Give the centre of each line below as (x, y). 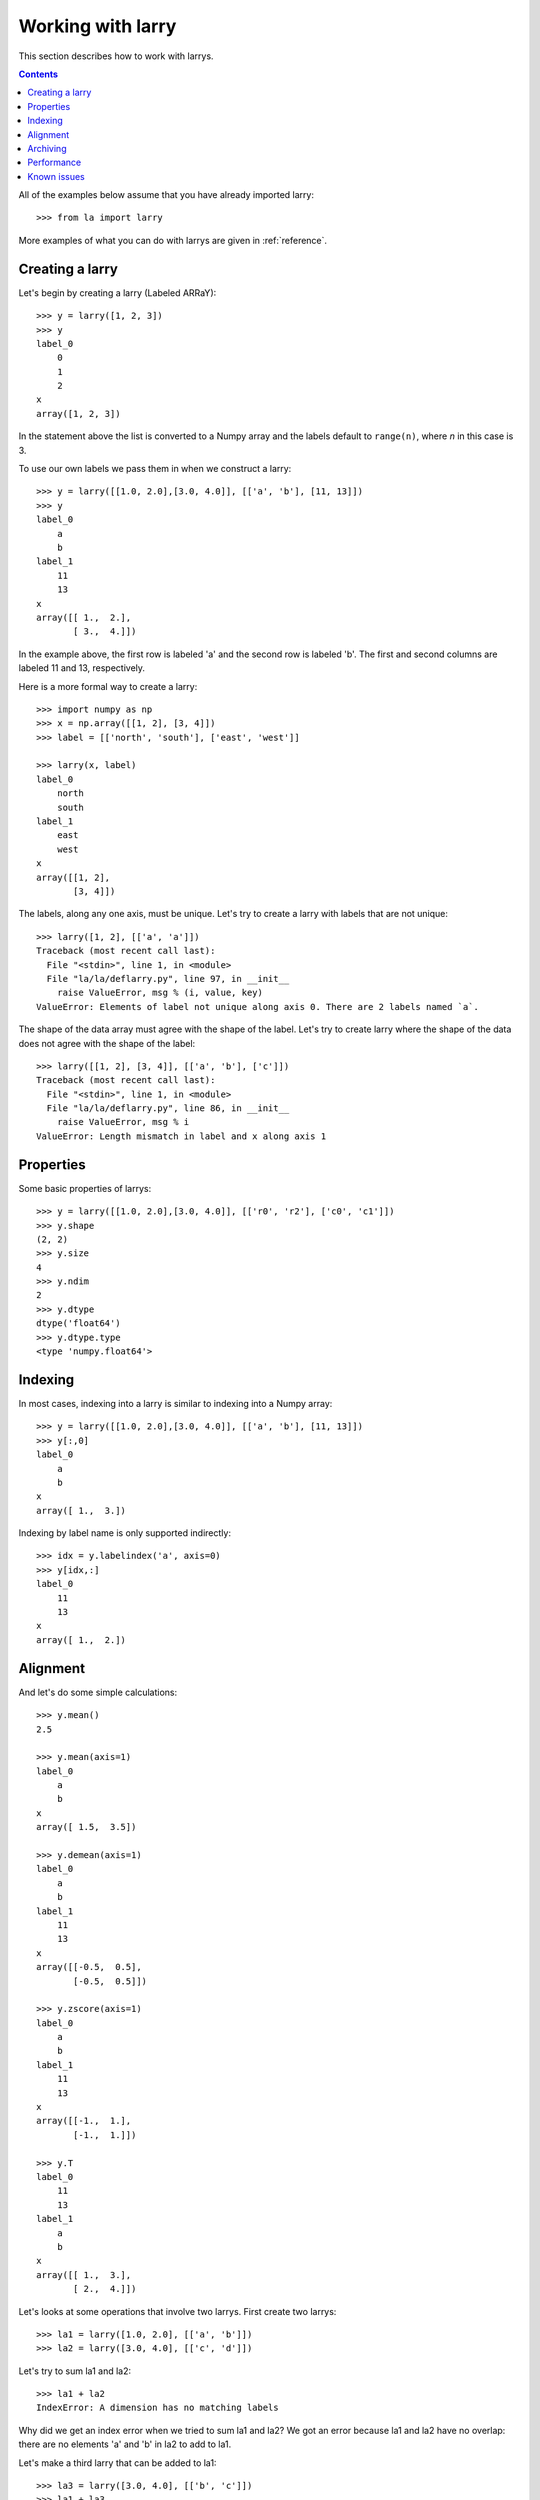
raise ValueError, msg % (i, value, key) (160, 993)
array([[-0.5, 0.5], (89, 1967)
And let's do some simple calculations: (98, 1692)
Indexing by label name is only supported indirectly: (125, 1533)
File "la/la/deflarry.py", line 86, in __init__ (168, 1108)
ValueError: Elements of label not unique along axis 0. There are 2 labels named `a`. (258, 1006)
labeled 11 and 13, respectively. (81, 668)
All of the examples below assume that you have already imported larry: (166, 195)
